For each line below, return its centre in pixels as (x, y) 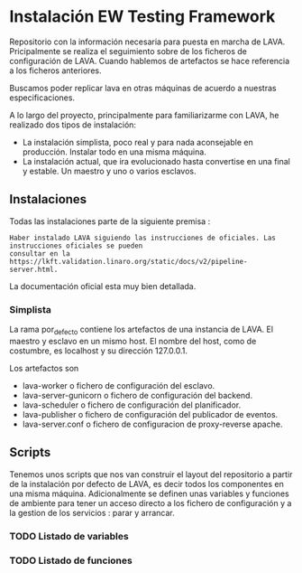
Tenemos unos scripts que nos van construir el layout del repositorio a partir (151, 474)
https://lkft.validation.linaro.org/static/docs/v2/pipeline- (128, 261)
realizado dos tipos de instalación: (73, 125)
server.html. (34, 269)
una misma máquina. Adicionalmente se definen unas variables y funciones (150, 493)
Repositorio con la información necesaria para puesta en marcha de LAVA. (147, 42)
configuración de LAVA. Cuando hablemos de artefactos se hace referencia (150, 61)
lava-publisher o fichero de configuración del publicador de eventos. (150, 414)
